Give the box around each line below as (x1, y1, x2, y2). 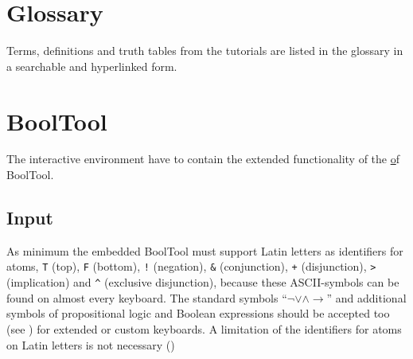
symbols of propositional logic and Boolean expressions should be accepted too (6, 305, 390, 322)
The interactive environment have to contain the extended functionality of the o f (6, 150, 399, 167)
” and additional (326, 289, 407, 306)
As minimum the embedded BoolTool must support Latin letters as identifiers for (6, 242, 403, 259)
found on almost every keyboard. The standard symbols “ (6, 289, 287, 306)
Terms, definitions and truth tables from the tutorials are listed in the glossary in (6, 42, 403, 59)
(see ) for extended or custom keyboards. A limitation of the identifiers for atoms (6, 320, 402, 337)
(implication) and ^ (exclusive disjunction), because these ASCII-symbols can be (6, 274, 399, 291)
